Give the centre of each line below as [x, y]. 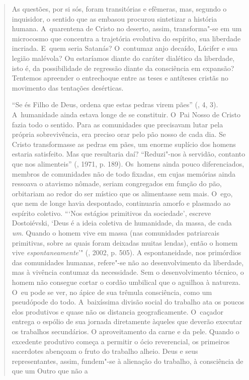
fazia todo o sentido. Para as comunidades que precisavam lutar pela [117, 124]
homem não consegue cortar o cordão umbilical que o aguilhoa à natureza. [126, 282]
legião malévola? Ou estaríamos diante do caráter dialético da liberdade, [123, 58]
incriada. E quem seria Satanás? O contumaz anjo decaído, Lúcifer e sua [125, 48]
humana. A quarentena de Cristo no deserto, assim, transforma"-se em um [127, 28]
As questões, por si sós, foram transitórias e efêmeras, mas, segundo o [119, 9]
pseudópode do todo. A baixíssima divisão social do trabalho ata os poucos [128, 302]
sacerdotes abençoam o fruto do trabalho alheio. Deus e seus [105, 351]
